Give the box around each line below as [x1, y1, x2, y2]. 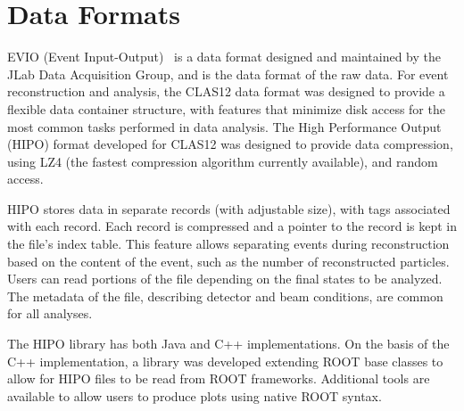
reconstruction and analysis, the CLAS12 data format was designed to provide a [7, 82, 445, 101]
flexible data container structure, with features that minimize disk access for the [7, 99, 445, 118]
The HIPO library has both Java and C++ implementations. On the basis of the [7, 334, 450, 353]
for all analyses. [7, 304, 93, 323]
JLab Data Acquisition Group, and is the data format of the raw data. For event [7, 64, 449, 83]
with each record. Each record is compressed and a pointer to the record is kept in [7, 217, 457, 235]
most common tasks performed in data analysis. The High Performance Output [7, 117, 442, 136]
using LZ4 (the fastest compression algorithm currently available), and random [7, 152, 438, 170]
